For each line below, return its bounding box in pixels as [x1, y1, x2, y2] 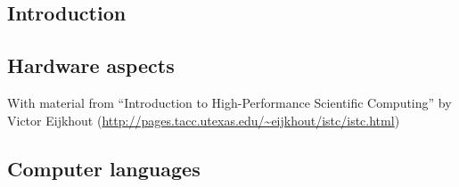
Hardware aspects [7, 52, 175, 79]
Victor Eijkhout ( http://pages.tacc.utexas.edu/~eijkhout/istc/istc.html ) [7, 110, 400, 129]
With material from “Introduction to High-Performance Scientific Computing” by [7, 93, 452, 111]
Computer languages [7, 154, 201, 182]
